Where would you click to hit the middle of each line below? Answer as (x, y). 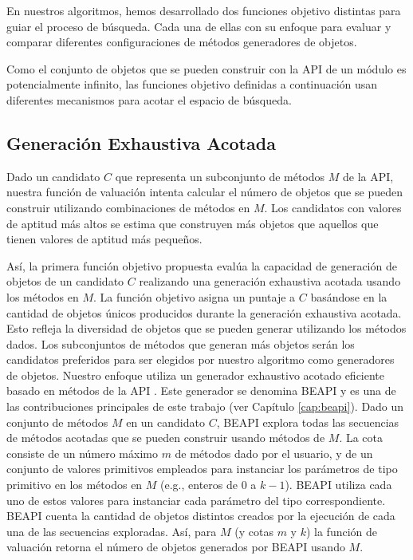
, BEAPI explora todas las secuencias (308, 422)
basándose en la (349, 296)
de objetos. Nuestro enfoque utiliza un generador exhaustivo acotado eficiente (196, 375)
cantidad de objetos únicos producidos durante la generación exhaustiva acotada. (204, 312)
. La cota (361, 438)
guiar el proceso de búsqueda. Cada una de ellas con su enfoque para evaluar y (199, 26)
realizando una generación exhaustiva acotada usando (270, 281)
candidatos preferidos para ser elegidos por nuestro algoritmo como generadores (201, 359)
